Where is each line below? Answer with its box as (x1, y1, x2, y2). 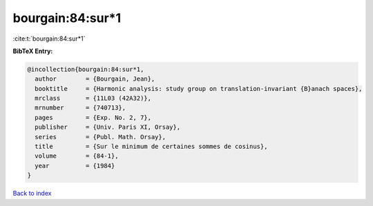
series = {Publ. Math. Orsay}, (35, 133, 166, 141)
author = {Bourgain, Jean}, (35, 75, 155, 83)
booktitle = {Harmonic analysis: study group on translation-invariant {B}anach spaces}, (35, 85, 363, 92)
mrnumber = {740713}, (35, 104, 126, 112)
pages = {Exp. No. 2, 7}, (35, 114, 152, 121)
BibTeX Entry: (12, 47, 53, 55)
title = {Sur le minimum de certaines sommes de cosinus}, (35, 143, 268, 151)
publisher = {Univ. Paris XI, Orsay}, (35, 123, 181, 131)
